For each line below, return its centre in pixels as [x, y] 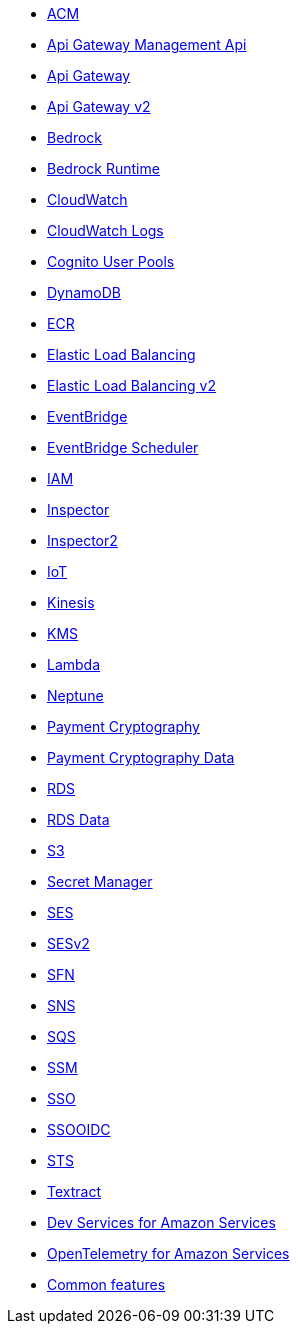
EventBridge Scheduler [123, 447]
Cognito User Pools [111, 261]
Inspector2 [82, 540]
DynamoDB [84, 292]
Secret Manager [100, 881]
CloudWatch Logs [105, 230]
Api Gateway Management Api [147, 44]
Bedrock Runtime [103, 168]
